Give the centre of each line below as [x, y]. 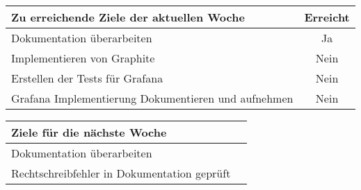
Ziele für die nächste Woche [89, 132]
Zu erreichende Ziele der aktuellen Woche [128, 17]
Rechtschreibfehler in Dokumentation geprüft [121, 173]
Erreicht [327, 17]
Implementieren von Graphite [83, 58]
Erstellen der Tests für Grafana [87, 78]
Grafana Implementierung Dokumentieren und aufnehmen [152, 98]
